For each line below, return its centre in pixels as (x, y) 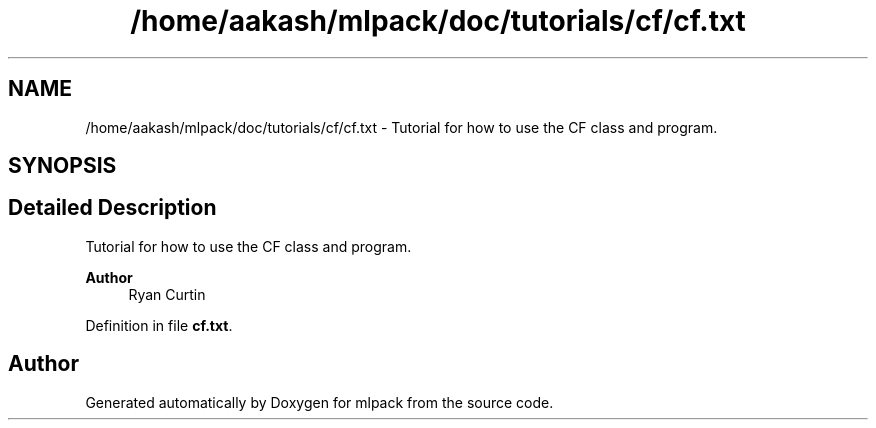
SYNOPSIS (62, 166)
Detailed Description (112, 208)
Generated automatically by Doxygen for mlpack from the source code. (319, 402)
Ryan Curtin (167, 294)
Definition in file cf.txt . (159, 325)
